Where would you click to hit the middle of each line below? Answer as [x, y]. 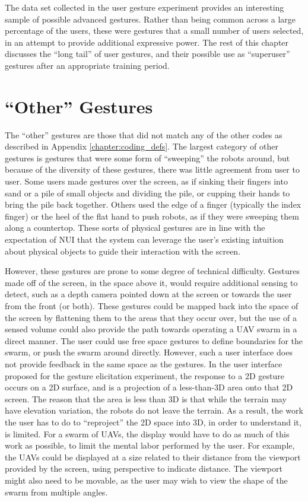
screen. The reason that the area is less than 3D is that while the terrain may [146, 398]
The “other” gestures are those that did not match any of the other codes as [144, 134]
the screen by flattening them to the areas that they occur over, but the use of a [151, 317]
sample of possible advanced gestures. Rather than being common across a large [150, 19]
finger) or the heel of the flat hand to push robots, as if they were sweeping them [152, 216]
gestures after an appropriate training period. [87, 65]
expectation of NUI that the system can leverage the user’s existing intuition [144, 239]
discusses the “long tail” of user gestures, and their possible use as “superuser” [147, 54]
